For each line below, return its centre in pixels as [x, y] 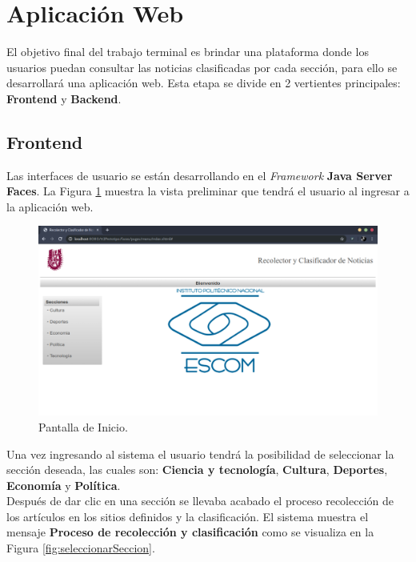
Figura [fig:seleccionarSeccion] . [81, 548]
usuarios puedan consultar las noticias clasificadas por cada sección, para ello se [202, 67]
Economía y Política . [64, 485]
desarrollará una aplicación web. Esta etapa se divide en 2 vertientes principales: [204, 83]
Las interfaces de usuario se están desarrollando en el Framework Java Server [200, 175]
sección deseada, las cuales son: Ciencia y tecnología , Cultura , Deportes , [197, 470]
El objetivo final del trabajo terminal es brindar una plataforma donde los [188, 52]
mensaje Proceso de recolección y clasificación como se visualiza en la [190, 532]
